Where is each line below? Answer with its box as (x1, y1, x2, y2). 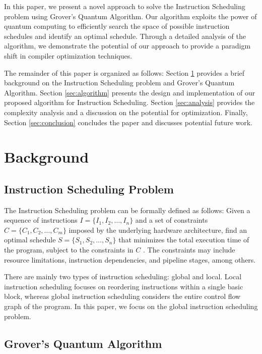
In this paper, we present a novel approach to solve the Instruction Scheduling (4, 1, 245, 11)
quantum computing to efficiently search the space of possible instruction (4, 21, 230, 31)
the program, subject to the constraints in (4, 244, 134, 255)
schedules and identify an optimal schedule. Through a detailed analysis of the (4, 30, 246, 41)
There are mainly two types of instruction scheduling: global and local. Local (4, 271, 242, 282)
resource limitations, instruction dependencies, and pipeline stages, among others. (4, 254, 256, 265)
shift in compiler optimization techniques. (4, 50, 133, 61)
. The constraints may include (143, 244, 235, 255)
